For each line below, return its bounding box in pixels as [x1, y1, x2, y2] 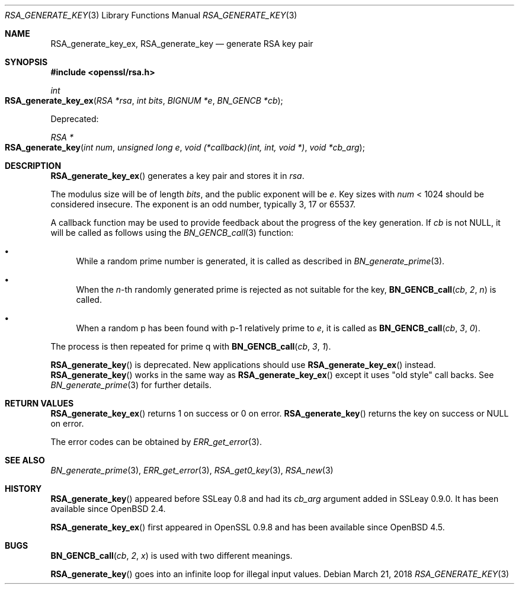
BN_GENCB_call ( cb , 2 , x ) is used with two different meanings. [50, 550, 293, 561]
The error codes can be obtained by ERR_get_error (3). [50, 437, 262, 447]
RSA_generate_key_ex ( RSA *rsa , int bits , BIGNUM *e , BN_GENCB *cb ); [5, 95, 283, 105]
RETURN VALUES [5, 398, 74, 408]
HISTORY [5, 484, 42, 494]
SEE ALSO [5, 455, 45, 465]
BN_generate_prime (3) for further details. [50, 380, 212, 390]
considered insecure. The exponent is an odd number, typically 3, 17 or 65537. [50, 199, 356, 209]
